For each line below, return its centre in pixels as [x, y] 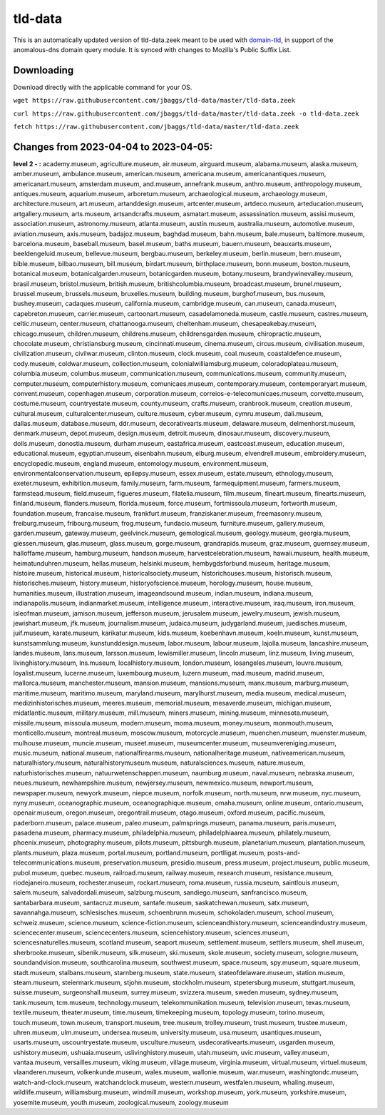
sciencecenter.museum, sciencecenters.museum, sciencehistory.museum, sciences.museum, [152, 932]
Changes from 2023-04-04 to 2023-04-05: [113, 147]
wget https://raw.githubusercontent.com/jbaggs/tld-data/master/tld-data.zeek [154, 101]
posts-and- [284, 852]
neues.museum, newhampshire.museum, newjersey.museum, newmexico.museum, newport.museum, [163, 783]
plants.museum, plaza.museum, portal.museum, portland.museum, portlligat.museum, [140, 852]
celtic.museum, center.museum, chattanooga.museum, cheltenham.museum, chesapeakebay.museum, [165, 324]
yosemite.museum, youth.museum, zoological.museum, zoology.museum [121, 1102]
